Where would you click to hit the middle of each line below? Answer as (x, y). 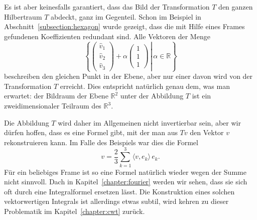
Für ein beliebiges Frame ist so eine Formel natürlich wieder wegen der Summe (125, 172)
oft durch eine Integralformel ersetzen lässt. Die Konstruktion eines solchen (119, 191)
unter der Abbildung (152, 96)
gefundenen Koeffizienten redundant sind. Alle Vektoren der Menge (107, 36)
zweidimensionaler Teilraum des (53, 106)
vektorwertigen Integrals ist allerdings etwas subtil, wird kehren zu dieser (116, 201)
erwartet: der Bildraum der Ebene (56, 96)
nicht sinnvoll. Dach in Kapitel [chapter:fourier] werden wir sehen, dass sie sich (126, 182)
